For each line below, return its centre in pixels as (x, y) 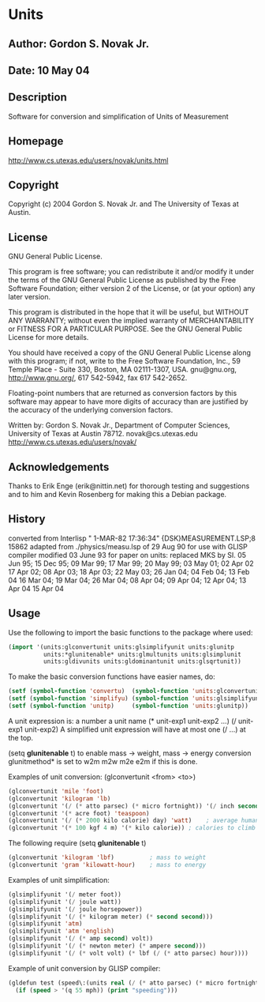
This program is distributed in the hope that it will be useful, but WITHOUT (129, 312)
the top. (21, 737)
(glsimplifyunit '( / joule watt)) (65, 902)
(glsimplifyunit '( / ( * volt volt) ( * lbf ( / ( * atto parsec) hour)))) (128, 953)
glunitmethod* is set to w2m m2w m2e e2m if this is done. (103, 761)
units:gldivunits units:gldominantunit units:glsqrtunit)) (142, 661)
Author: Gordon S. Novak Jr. (79, 44)
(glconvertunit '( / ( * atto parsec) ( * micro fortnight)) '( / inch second (134, 806)
